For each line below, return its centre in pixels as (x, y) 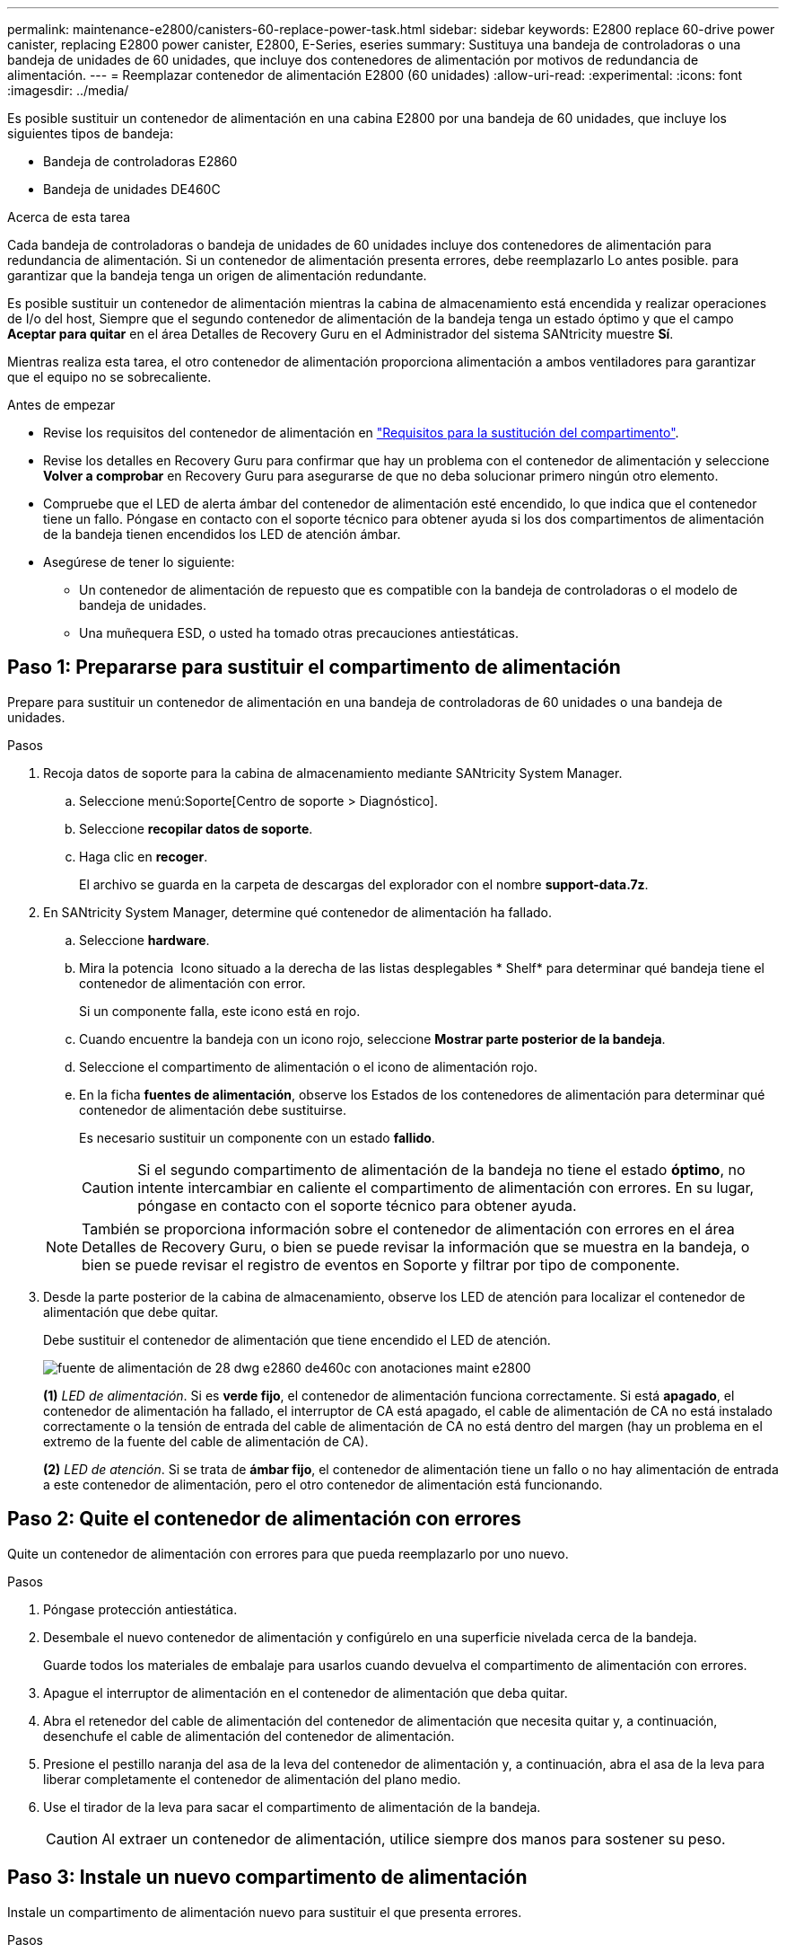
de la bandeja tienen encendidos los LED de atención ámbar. (222, 534)
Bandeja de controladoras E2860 (140, 161)
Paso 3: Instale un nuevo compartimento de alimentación (267, 1878)
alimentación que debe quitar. (131, 1312)
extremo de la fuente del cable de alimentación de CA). (206, 1441)
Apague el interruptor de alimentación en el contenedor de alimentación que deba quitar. (306, 1692)
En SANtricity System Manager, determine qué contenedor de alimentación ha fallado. (297, 912)
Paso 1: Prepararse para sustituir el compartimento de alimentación (314, 667)
